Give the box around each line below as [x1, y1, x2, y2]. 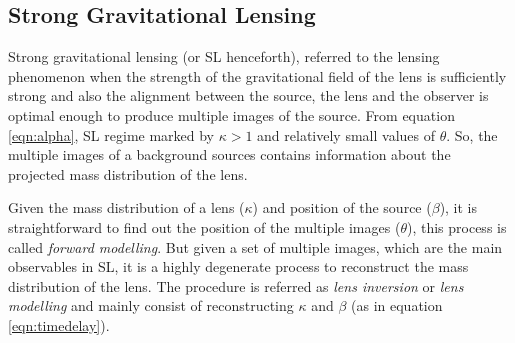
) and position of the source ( [252, 197, 432, 218]
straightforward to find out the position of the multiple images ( [8, 216, 401, 237]
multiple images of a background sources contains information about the [8, 144, 451, 165]
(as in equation [351, 295, 443, 316]
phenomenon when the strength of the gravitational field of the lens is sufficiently [8, 65, 507, 86]
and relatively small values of [257, 124, 435, 145]
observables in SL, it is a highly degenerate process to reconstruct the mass [8, 256, 469, 277]
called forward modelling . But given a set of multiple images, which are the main [8, 236, 503, 257]
